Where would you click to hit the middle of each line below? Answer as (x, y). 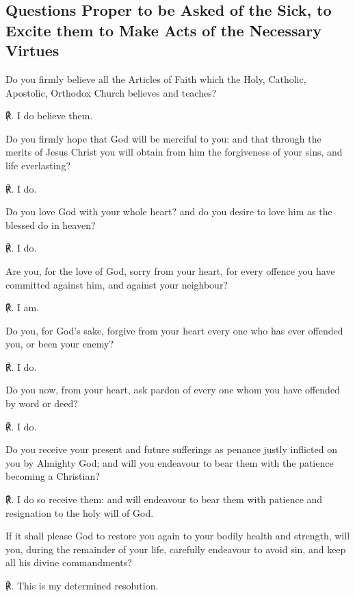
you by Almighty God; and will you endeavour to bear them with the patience (170, 462)
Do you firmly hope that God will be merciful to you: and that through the (163, 138)
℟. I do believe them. (49, 115)
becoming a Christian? (53, 476)
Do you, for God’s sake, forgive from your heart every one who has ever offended (174, 330)
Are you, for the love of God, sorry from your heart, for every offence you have (170, 270)
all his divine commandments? (69, 562)
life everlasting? (38, 165)
